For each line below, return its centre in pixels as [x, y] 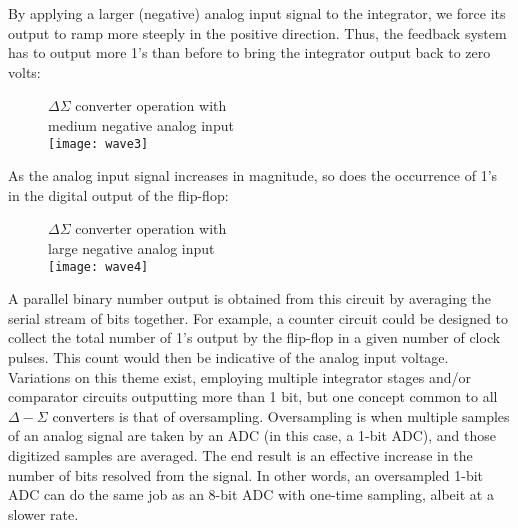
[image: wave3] [98, 143]
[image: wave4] [98, 266]
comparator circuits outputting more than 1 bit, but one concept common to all [253, 396]
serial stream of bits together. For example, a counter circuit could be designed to [258, 317]
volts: [24, 71]
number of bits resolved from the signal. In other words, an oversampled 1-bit [246, 474]
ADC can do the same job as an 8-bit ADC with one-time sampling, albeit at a [251, 494]
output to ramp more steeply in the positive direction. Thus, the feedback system [257, 32]
